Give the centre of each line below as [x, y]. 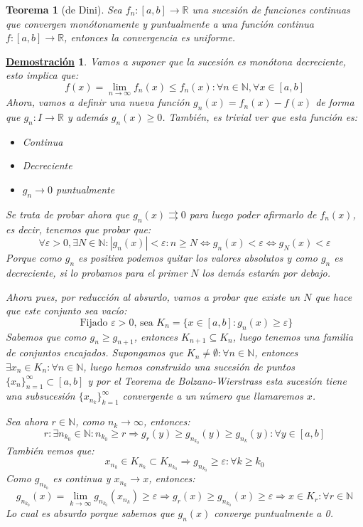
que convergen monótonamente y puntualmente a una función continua [160, 23]
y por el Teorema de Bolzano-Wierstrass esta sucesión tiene [217, 380]
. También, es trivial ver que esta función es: [260, 116]
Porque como [34, 258]
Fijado [94, 323]
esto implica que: [42, 75]
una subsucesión [40, 396]
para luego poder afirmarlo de [253, 214]
